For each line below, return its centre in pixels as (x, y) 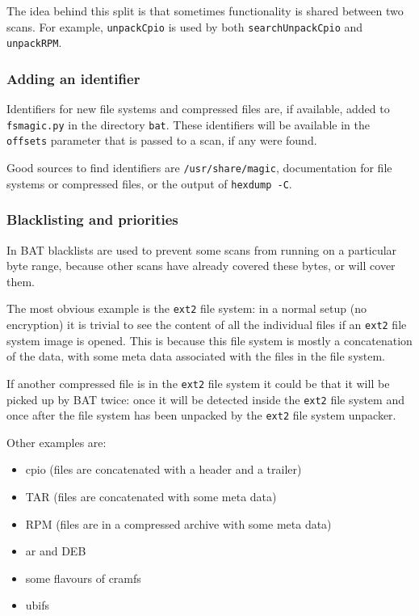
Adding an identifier (73, 78)
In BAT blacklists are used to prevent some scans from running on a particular (202, 249)
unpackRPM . (34, 42)
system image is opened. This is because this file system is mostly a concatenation (209, 340)
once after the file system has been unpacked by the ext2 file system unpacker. (201, 415)
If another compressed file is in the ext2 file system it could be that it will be (198, 383)
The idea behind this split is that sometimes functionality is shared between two (205, 11)
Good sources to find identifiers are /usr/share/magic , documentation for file (199, 168)
